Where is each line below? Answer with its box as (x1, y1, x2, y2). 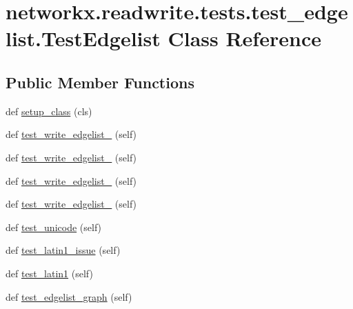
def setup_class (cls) (6, 103, 92, 118)
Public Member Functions (6, 71, 194, 92)
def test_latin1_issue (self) (6, 243, 121, 257)
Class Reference (168, 24, 321, 52)
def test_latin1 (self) (6, 266, 93, 280)
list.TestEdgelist (6, 24, 161, 52)
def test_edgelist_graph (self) (6, 289, 132, 303)
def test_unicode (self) (6, 219, 102, 234)
